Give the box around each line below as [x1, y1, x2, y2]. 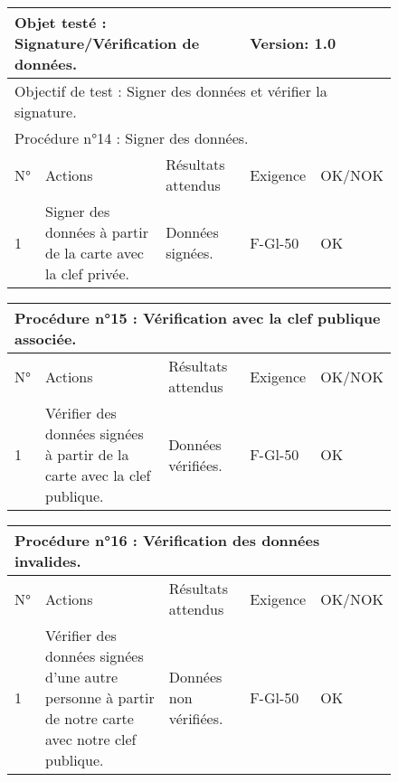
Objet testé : [14, 12, 107, 33]
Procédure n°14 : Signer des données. [14, 127, 249, 148]
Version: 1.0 [250, 33, 336, 53]
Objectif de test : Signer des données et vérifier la [14, 80, 327, 101]
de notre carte [45, 708, 134, 729]
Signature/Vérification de [14, 33, 200, 53]
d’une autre [45, 666, 118, 687]
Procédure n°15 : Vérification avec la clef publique [14, 307, 381, 328]
